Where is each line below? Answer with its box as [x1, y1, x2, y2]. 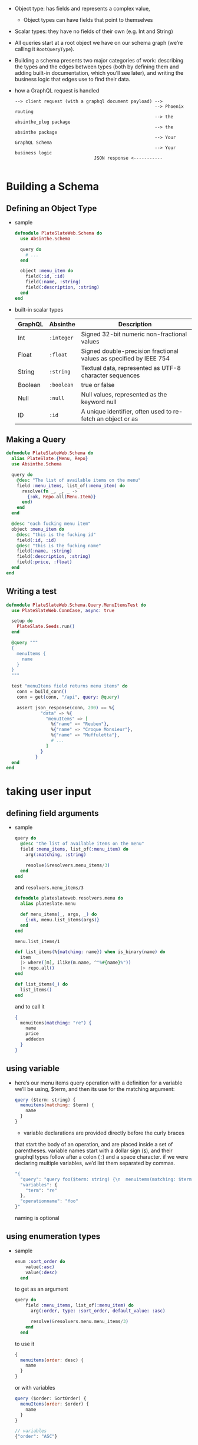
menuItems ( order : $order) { [20, 1401, 90, 1407]
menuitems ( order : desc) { [20, 1357, 84, 1363]
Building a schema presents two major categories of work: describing [14, 57, 184, 64]
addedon [25, 1036, 44, 1042]
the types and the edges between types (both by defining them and [14, 63, 179, 70]
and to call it [14, 1003, 45, 1010]
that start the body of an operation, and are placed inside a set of [14, 1140, 173, 1148]
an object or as [97, 415, 138, 423]
